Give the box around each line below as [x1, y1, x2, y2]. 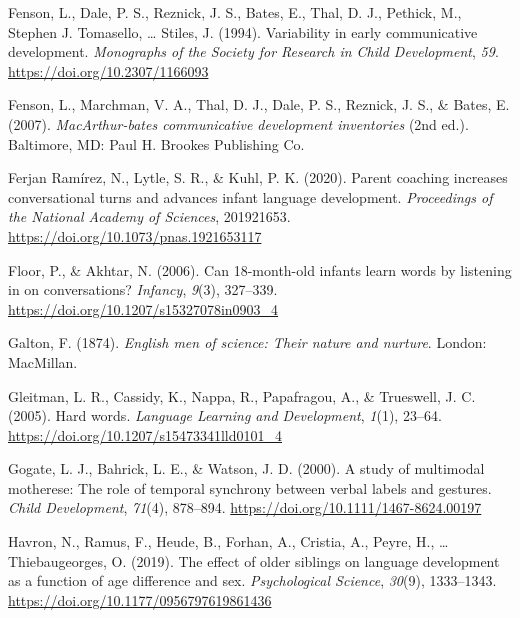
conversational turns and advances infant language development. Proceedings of [8, 186, 493, 207]
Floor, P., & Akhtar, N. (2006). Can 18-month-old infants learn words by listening [8, 259, 512, 280]
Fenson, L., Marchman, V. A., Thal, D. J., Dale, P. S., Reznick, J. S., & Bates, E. [8, 94, 510, 115]
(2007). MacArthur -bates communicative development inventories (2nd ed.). [8, 113, 469, 134]
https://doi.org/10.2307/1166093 [8, 60, 209, 81]
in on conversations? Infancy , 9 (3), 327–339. [8, 279, 278, 300]
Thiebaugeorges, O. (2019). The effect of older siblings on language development [8, 550, 500, 571]
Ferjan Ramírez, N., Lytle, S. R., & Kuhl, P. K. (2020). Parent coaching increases [8, 167, 508, 188]
